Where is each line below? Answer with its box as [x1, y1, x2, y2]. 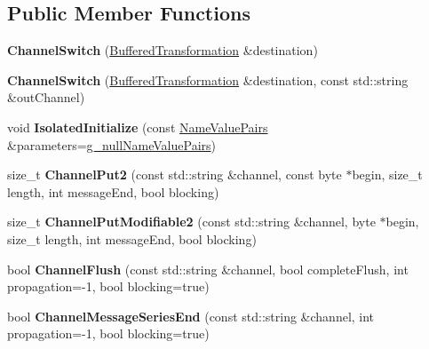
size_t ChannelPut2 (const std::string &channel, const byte [7, 165, 342, 184]
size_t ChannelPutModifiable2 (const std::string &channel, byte [7, 212, 376, 231]
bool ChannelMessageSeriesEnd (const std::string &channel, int [7, 306, 375, 325]
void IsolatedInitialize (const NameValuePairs [7, 117, 268, 136]
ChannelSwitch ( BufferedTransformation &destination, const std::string [7, 70, 409, 89]
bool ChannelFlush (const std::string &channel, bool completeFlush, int [7, 259, 409, 278]
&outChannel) [7, 88, 85, 107]
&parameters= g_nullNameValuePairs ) [7, 135, 217, 154]
